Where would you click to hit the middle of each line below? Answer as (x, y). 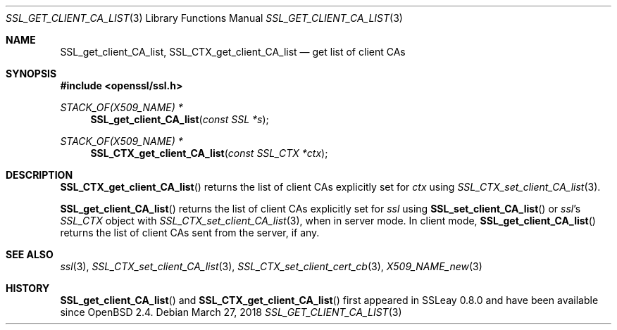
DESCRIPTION (39, 175)
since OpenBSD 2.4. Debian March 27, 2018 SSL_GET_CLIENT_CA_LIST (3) (231, 312)
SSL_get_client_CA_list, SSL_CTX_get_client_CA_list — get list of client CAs (233, 52)
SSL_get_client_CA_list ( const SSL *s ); (180, 119)
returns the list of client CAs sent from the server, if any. (190, 233)
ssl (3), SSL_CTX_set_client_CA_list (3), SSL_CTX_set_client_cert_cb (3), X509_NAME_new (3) (271, 266)
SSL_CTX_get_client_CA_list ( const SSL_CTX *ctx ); (209, 153)
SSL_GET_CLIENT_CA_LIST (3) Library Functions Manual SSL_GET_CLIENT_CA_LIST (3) (204, 18)
